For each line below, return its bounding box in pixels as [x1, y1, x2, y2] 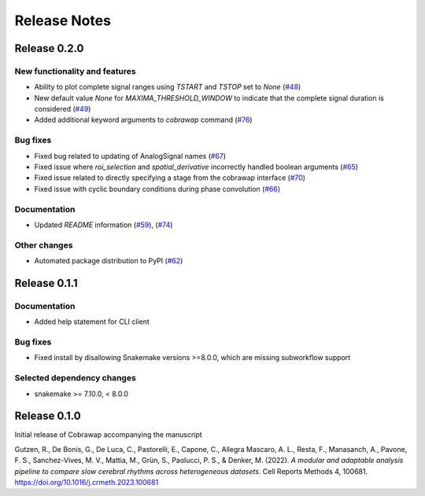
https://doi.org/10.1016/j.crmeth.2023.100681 [14, 477, 159, 487]
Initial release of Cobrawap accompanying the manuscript [14, 430, 202, 439]
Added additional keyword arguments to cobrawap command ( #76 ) [34, 115, 253, 125]
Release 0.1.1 [14, 276, 78, 290]
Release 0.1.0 [14, 410, 82, 423]
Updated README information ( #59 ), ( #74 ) [34, 220, 173, 230]
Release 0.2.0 [14, 42, 84, 55]
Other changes [14, 240, 73, 251]
